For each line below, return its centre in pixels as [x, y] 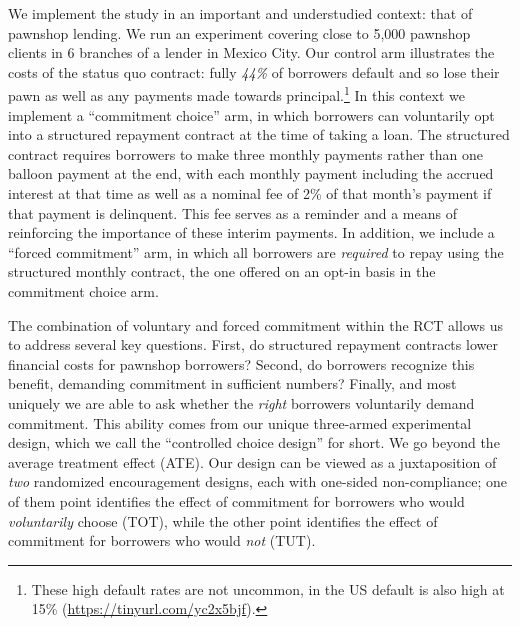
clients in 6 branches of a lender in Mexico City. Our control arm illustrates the [251, 52]
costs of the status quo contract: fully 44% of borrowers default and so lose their [254, 71]
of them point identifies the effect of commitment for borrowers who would [236, 500]
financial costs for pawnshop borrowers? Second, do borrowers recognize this [241, 363]
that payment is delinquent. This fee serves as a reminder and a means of [232, 212]
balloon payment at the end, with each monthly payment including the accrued [251, 173]
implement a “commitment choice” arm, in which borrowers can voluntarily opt [251, 114]
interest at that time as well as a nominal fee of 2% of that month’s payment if [250, 193]
